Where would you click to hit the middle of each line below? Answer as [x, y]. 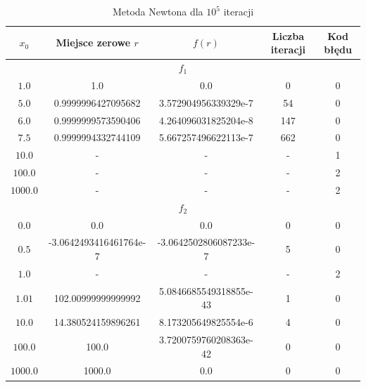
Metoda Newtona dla [158, 11]
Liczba [288, 35]
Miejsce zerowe [93, 42]
